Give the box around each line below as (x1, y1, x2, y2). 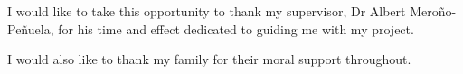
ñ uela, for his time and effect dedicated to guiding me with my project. (21, 19, 414, 38)
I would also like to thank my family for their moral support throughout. (7, 50, 411, 69)
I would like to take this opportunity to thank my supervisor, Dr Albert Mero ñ (7, 2, 446, 20)
